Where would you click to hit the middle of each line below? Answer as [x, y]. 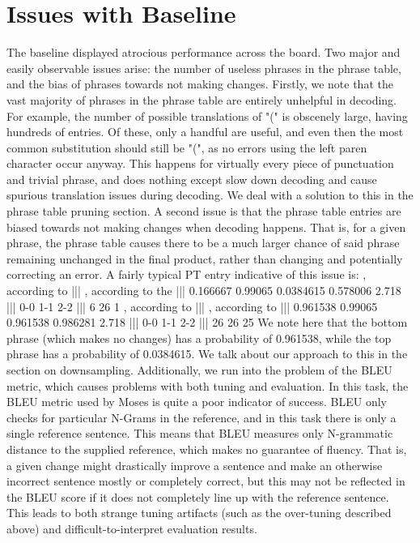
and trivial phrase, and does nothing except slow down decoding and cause [192, 179]
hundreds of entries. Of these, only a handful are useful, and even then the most [205, 132]
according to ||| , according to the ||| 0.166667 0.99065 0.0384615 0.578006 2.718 [204, 291]
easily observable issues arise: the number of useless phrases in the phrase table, [204, 68]
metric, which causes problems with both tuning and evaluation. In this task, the [208, 385]
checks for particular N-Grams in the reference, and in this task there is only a [202, 417]
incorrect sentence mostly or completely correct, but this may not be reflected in [206, 481]
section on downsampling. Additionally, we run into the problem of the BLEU [199, 370]
